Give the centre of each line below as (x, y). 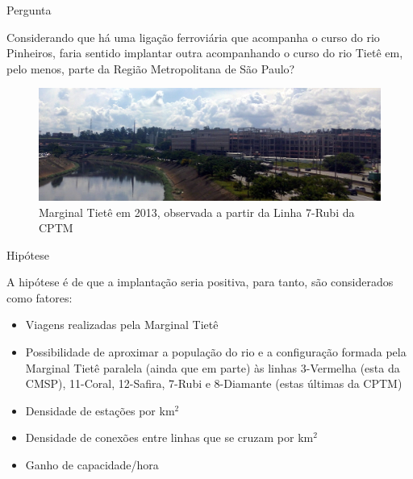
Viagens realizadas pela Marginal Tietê (122, 325)
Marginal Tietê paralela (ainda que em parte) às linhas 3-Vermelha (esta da (213, 367)
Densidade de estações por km (100, 410)
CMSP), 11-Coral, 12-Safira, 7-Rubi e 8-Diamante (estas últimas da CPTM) (214, 383)
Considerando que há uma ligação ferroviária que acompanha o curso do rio (193, 37)
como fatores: (40, 297)
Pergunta (29, 10)
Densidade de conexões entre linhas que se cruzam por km (169, 437)
